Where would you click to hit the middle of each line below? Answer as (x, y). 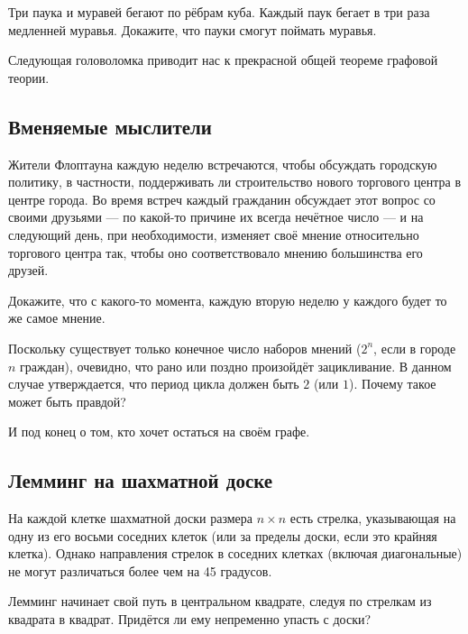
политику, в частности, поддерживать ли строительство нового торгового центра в (235, 182)
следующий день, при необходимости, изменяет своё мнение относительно (214, 234)
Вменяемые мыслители (110, 126)
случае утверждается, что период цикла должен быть (154, 384)
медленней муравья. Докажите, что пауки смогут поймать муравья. (193, 29)
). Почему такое (393, 384)
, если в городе (415, 348)
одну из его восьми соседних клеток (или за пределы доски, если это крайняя (223, 535)
